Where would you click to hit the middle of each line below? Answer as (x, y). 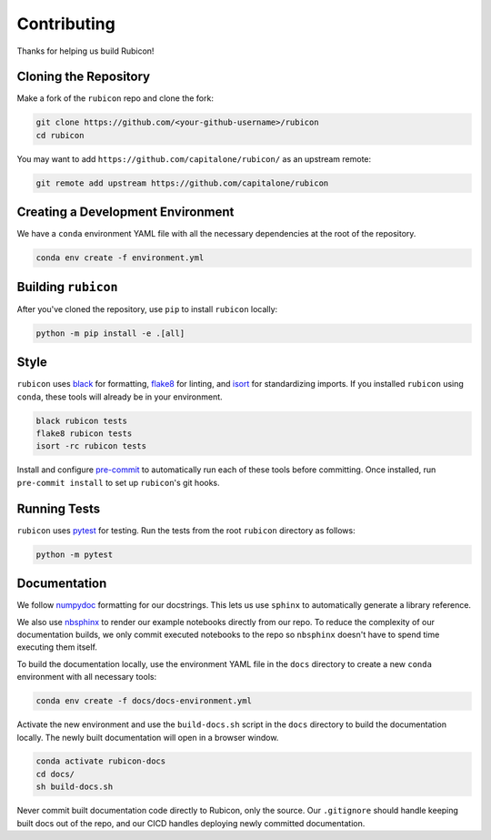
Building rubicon (67, 287)
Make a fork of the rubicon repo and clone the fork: (115, 98)
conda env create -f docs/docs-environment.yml (144, 701)
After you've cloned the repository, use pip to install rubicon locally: (147, 309)
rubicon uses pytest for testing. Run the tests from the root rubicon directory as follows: (186, 530)
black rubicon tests (81, 420)
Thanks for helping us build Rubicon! (85, 51)
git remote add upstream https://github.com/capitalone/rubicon (182, 183)
